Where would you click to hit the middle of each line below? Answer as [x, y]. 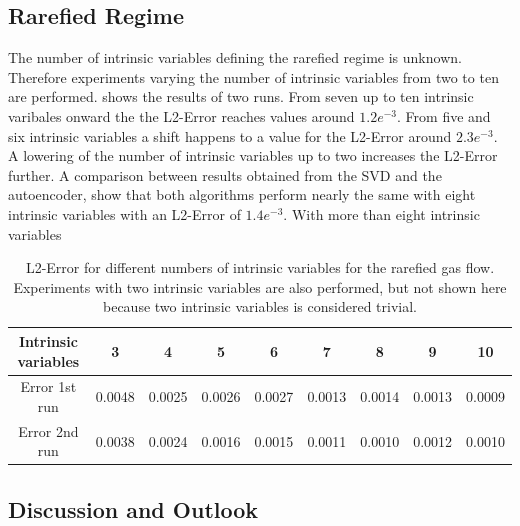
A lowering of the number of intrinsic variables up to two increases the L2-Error [253, 155]
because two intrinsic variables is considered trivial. [260, 306]
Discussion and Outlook [133, 508]
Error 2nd [48, 430]
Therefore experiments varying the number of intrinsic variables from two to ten [253, 76]
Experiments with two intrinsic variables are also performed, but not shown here [260, 286]
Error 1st [48, 386]
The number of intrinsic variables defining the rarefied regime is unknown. [235, 57]
